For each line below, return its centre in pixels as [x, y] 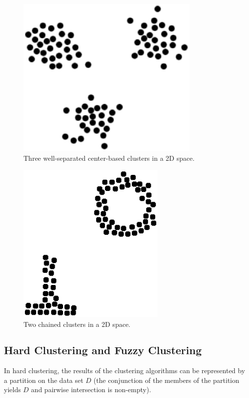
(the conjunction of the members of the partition [166, 380]
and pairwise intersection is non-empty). [91, 389]
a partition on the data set [44, 380]
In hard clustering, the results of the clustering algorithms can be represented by [124, 370]
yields [12, 389]
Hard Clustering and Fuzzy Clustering [103, 350]
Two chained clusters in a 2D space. [77, 324]
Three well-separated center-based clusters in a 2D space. [109, 158]
